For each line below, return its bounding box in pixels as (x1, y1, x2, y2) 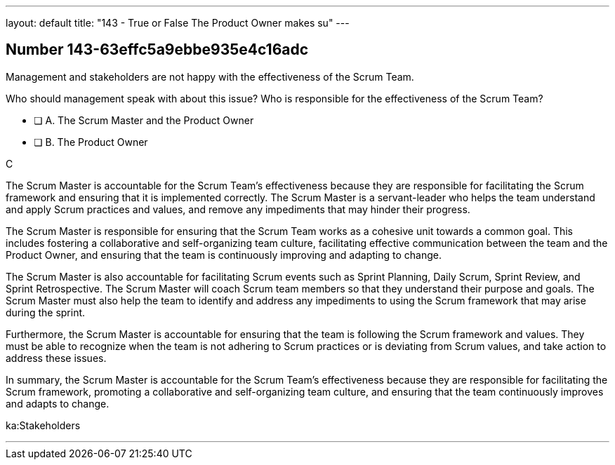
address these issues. (6, 351, 107, 364)
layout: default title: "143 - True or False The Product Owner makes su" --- (6, 17, 350, 29)
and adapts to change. (6, 397, 110, 410)
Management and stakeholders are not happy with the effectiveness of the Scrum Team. (6, 70, 414, 83)
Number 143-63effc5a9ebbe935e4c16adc (6, 41, 309, 59)
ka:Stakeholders (6, 419, 81, 431)
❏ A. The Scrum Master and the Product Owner (34, 114, 254, 126)
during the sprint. (6, 306, 86, 318)
